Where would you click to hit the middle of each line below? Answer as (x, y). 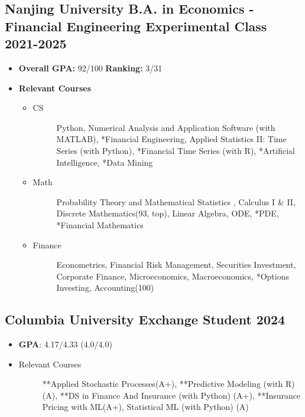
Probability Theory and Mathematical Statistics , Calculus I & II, (176, 201)
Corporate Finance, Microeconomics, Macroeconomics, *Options (173, 276)
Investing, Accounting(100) (105, 288)
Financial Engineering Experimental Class (136, 26)
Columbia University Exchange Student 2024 (145, 319)
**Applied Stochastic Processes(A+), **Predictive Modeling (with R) (168, 384)
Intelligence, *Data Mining (105, 162)
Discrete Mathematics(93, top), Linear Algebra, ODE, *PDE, (168, 213)
